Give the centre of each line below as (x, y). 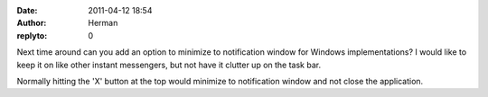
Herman (103, 23)
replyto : (32, 35)
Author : (32, 23)
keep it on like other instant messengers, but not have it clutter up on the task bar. (169, 65)
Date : (27, 10)
